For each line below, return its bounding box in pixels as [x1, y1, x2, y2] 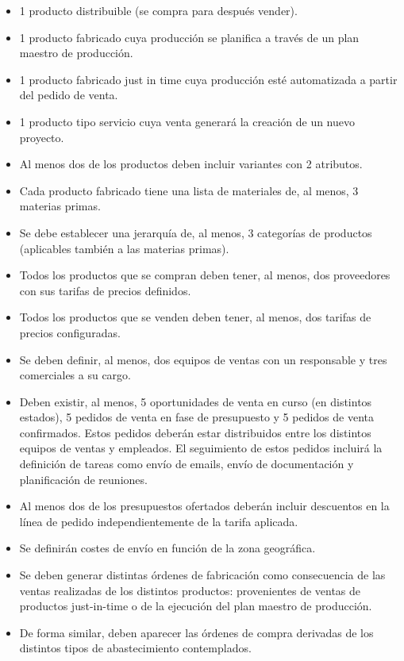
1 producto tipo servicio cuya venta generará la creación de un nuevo [19, 113, 356, 129]
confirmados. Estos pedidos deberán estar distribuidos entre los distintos [19, 424, 371, 440]
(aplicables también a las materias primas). [19, 240, 229, 256]
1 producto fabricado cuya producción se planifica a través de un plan [19, 29, 360, 45]
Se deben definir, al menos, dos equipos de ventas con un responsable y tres [19, 351, 387, 367]
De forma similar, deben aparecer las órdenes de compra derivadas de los [19, 624, 374, 640]
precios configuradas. [19, 324, 121, 340]
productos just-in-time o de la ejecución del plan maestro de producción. [19, 598, 372, 614]
